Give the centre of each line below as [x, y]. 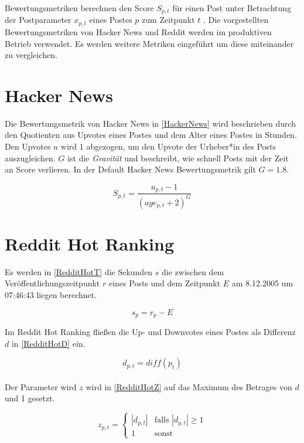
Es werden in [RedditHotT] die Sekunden [79, 271]
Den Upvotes [28, 146]
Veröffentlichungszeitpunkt [52, 283]
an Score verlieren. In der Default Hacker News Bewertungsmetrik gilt [130, 169]
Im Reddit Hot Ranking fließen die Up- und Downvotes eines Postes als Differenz [150, 331]
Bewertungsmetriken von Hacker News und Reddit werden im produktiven [138, 31]
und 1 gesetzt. [30, 398]
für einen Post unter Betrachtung [232, 8]
